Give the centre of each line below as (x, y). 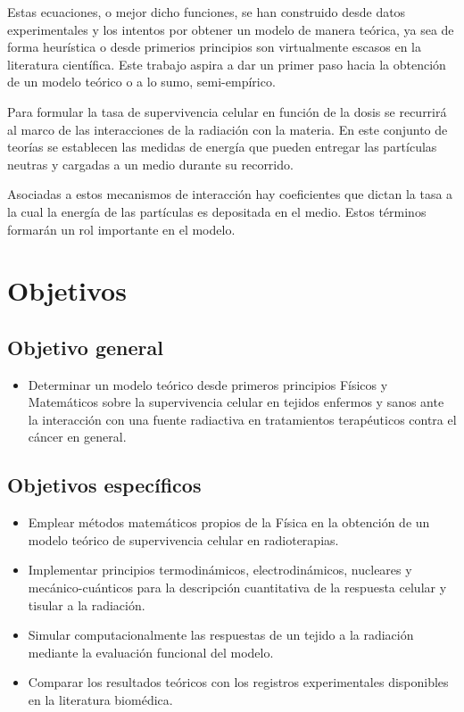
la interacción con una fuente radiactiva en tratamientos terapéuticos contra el (242, 419)
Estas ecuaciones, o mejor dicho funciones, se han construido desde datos (207, 12)
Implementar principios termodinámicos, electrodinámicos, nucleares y (220, 570)
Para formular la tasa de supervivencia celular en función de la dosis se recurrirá (227, 111)
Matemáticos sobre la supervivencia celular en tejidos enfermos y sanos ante (236, 402)
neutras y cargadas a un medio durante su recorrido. (150, 164)
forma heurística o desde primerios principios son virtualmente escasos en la (214, 47)
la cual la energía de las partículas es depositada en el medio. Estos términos (217, 211)
